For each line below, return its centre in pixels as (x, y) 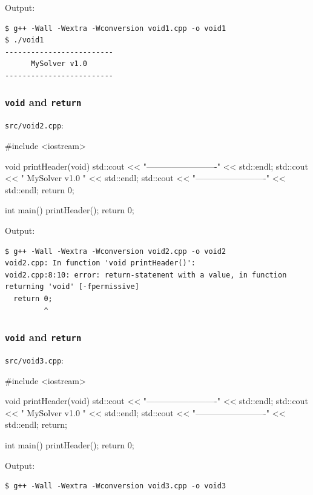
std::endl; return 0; (40, 189)
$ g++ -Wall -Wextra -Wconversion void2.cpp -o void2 (116, 251)
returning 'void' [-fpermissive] (72, 287)
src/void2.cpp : (34, 125)
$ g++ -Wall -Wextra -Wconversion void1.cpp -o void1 (116, 28)
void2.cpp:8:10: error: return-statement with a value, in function (146, 275)
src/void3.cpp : (34, 360)
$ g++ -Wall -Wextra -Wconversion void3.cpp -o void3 (116, 486)
